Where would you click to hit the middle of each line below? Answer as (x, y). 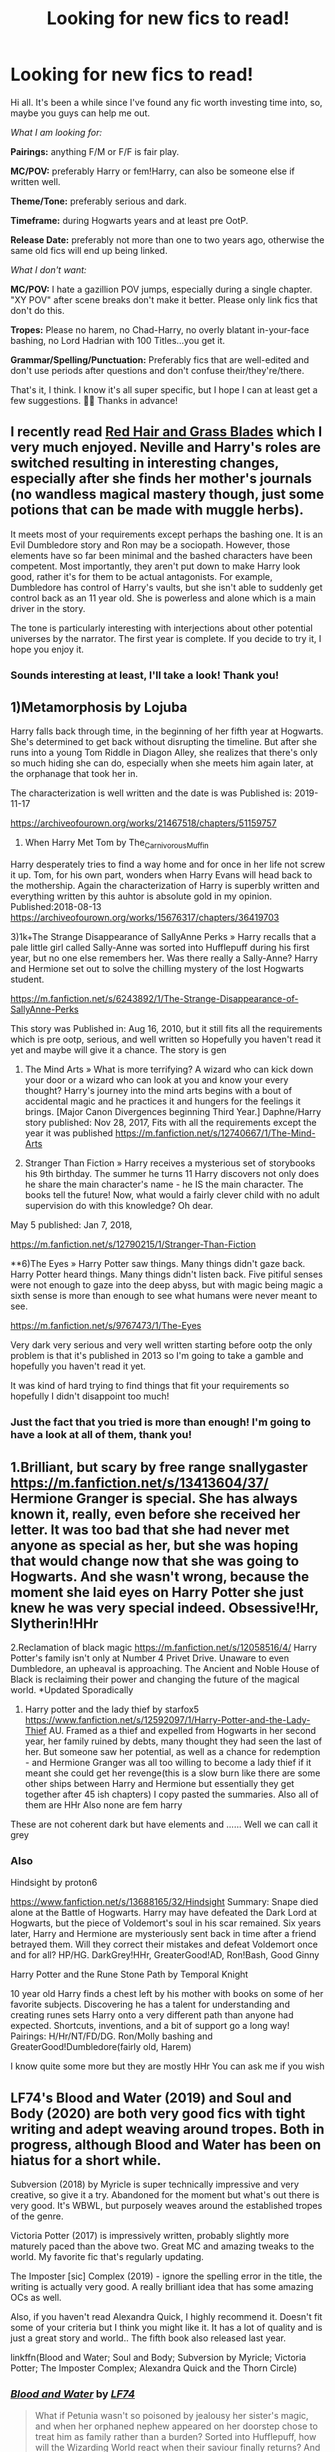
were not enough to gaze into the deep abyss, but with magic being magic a (166, 1285)
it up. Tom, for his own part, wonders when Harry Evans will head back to (161, 875)
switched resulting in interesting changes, (145, 463)
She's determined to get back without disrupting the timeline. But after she (164, 742)
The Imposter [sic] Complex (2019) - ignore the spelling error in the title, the (166, 2276)
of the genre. (37, 2216)
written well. (35, 181)
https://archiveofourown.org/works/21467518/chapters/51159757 (143, 823)
